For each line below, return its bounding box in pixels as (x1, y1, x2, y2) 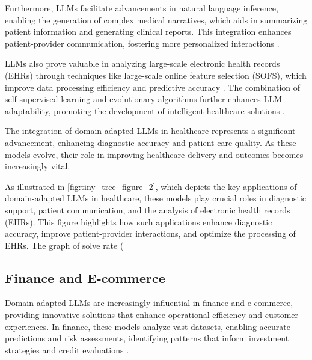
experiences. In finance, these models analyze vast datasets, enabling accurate (5, 320, 290, 332)
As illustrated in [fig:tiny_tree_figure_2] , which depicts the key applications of (5, 180, 297, 192)
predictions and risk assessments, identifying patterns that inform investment (5, 332, 289, 344)
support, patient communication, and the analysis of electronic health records (5, 203, 290, 216)
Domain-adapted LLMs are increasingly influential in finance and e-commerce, (5, 296, 293, 309)
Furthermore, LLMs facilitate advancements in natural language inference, (5, 2, 278, 14)
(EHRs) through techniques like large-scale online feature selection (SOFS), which (5, 69, 307, 81)
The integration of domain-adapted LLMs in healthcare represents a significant (5, 124, 296, 137)
